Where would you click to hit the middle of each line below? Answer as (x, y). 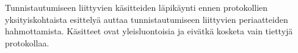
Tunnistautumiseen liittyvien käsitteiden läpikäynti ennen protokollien (136, 7)
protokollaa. (27, 42)
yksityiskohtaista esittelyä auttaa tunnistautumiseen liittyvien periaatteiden (147, 19)
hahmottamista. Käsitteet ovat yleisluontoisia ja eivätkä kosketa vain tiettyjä (149, 31)
